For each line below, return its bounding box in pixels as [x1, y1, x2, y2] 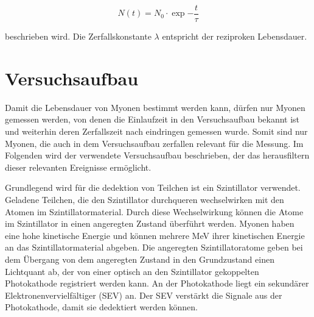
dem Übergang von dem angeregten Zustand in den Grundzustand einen [5, 252, 274, 265]
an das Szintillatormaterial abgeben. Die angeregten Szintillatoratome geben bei [5, 241, 303, 254]
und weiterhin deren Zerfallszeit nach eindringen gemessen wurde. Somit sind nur [5, 124, 308, 137]
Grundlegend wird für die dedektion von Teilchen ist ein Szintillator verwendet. [5, 181, 301, 194]
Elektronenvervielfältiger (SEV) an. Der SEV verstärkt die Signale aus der [5, 288, 282, 301]
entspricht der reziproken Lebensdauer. [162, 30, 307, 43]
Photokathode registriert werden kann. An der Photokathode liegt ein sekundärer [5, 277, 309, 290]
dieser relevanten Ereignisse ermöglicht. [5, 160, 152, 173]
